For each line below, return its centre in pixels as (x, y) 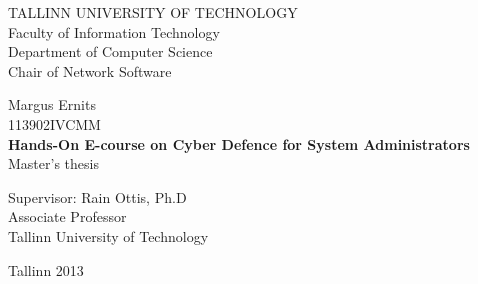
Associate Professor (67, 216)
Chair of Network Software (90, 70)
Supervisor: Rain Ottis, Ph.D (97, 196)
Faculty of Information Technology (114, 31)
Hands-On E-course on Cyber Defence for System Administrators (239, 143)
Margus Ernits (52, 104)
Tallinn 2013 (46, 269)
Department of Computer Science (110, 51)
